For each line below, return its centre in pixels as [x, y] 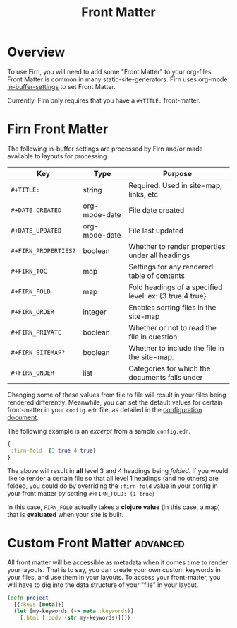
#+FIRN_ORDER [33, 312]
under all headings [159, 255]
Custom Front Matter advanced [96, 543]
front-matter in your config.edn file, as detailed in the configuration [105, 409]
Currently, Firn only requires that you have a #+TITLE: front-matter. [104, 100]
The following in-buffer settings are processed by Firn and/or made [105, 149]
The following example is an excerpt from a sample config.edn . [99, 431]
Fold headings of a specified [176, 287]
